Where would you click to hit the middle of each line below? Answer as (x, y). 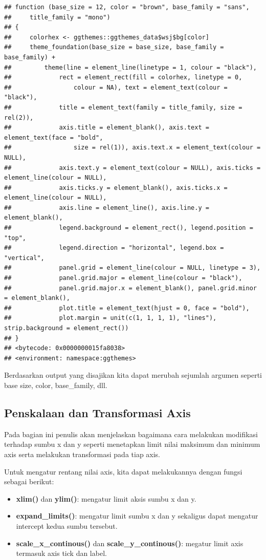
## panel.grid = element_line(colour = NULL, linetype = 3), (132, 268)
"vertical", (24, 258)
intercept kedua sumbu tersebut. (67, 525)
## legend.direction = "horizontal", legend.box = (114, 248)
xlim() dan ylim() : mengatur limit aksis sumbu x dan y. (106, 498)
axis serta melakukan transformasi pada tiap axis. (82, 454)
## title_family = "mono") (57, 17)
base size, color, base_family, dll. (56, 385)
